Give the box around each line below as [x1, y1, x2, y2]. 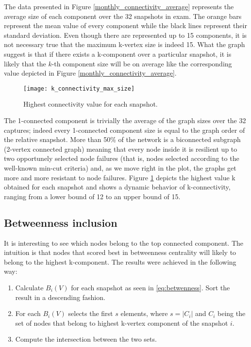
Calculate [15, 282, 44, 292]
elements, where [120, 308, 168, 318]
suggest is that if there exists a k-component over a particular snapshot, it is [4, 48, 232, 59]
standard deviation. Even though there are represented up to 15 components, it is [4, 30, 247, 40]
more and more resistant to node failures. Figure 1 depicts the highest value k [4, 172, 235, 182]
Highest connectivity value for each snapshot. [23, 99, 158, 109]
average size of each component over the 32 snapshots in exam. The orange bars [4, 11, 242, 21]
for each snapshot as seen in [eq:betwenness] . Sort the [71, 282, 230, 292]
